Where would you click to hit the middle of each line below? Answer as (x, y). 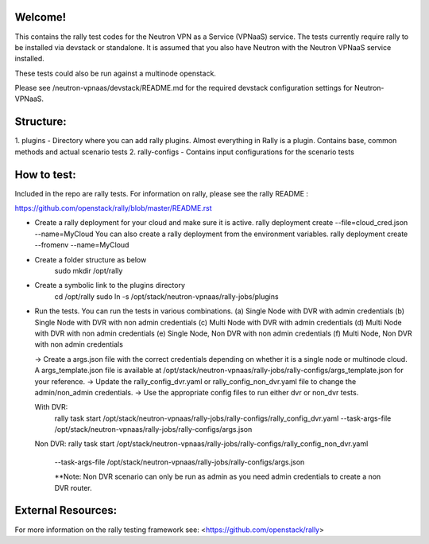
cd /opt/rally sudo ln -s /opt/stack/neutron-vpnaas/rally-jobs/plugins (166, 296)
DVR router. (73, 488)
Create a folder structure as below (91, 259)
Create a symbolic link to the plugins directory (110, 286)
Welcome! (41, 17)
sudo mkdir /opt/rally (89, 271)
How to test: (45, 175)
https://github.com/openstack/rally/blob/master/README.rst (113, 208)
